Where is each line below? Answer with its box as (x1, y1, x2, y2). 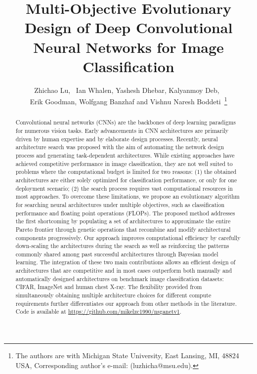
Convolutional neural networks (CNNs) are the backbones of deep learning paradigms (15, 118, 236, 126)
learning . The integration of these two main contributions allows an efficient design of (15, 258, 236, 266)
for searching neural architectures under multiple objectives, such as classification (15, 200, 225, 208)
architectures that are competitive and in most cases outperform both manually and (15, 266, 232, 275)
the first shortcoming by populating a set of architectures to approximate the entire (15, 217, 231, 225)
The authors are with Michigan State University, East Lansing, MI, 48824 (15, 350, 239, 361)
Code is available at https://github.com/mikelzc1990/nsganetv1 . (15, 307, 181, 316)
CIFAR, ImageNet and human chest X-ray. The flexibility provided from (15, 283, 202, 291)
